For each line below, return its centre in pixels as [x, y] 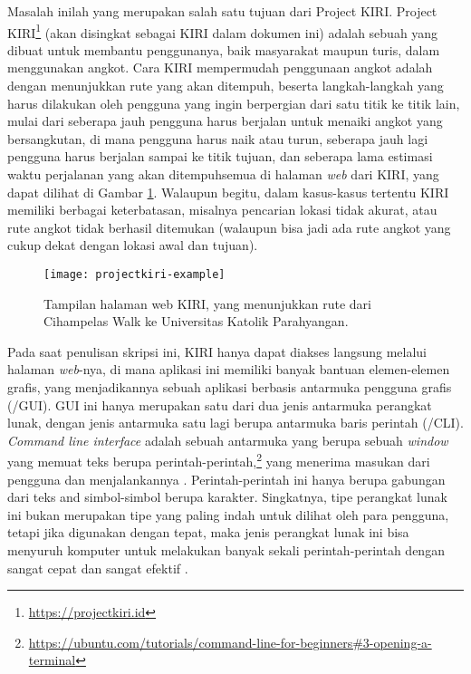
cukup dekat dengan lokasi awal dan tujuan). [133, 245]
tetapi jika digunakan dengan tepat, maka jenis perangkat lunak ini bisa [208, 532]
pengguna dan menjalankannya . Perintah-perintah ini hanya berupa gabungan [226, 479]
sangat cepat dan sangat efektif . [98, 568]
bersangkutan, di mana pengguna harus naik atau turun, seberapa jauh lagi [218, 138]
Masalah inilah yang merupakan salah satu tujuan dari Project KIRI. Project [222, 11]
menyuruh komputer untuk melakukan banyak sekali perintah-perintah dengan [226, 550]
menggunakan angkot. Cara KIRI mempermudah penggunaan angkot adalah [220, 67]
